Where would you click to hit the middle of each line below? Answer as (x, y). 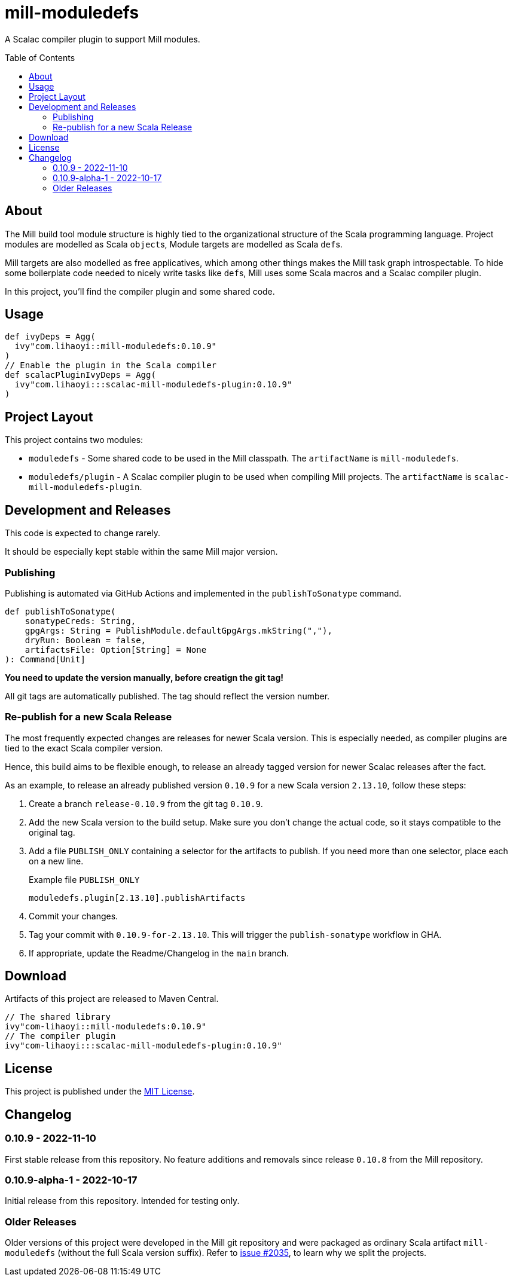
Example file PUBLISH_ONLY (84, 879)
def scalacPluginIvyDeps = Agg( (80, 375)
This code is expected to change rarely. (83, 533)
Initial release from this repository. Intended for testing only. (122, 1201)
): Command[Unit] (45, 659)
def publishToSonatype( (60, 611)
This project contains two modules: (74, 440)
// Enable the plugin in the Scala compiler (111, 366)
